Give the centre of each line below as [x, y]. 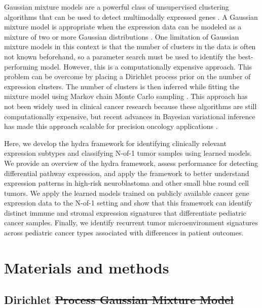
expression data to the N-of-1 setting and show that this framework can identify [128, 203]
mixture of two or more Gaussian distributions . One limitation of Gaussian [122, 36]
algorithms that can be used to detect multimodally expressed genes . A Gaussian [131, 16]
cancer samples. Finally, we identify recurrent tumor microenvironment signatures [131, 223]
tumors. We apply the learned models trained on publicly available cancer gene [127, 193]
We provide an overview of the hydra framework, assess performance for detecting [131, 163]
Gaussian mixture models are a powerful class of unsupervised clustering [117, 7]
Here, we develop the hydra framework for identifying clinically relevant [115, 143]
